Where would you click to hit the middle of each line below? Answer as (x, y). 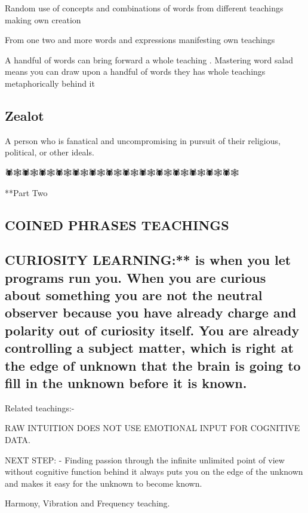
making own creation (43, 19)
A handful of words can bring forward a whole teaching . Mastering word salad (149, 59)
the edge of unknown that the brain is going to (153, 365)
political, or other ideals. (50, 152)
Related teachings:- (40, 407)
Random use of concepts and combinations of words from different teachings (144, 8)
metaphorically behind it (50, 83)
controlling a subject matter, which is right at (149, 348)
